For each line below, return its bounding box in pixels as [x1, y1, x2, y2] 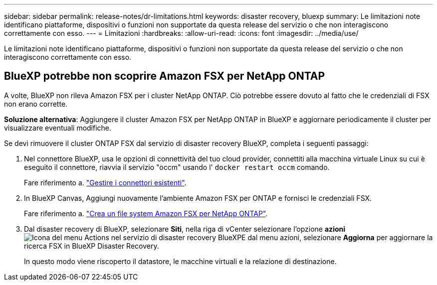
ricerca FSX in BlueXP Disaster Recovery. [24, 241, 159, 250]
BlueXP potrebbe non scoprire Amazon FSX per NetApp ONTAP [4, 70, 325, 83]
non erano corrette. [4, 99, 68, 108]
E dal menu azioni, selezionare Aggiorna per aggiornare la [241, 233, 433, 242]
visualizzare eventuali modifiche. [4, 123, 112, 132]
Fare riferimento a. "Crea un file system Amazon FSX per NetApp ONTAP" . [24, 209, 268, 218]
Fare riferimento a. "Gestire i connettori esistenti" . [24, 178, 187, 187]
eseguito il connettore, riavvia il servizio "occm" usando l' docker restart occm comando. [24, 162, 330, 171]
